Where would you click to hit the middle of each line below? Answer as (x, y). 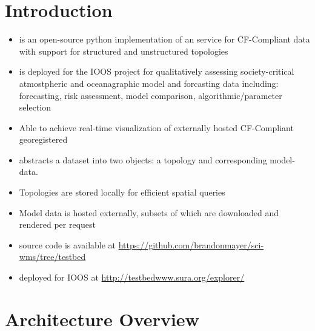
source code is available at (68, 244)
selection (35, 107)
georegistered (43, 139)
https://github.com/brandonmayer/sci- (191, 244)
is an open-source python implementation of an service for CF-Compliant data (164, 39)
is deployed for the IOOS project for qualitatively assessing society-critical (157, 71)
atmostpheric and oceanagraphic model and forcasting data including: (149, 83)
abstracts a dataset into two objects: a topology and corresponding (143, 159)
